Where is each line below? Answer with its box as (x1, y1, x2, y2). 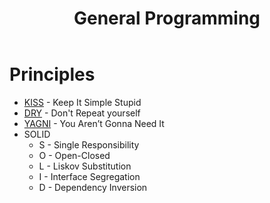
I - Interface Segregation (38, 170, 141, 182)
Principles (9, 63, 96, 86)
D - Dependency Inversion (38, 181, 148, 193)
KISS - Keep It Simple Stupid (23, 96, 142, 108)
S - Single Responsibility (38, 138, 140, 151)
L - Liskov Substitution (38, 160, 132, 172)
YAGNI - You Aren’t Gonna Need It (23, 117, 165, 129)
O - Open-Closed (38, 149, 111, 161)
